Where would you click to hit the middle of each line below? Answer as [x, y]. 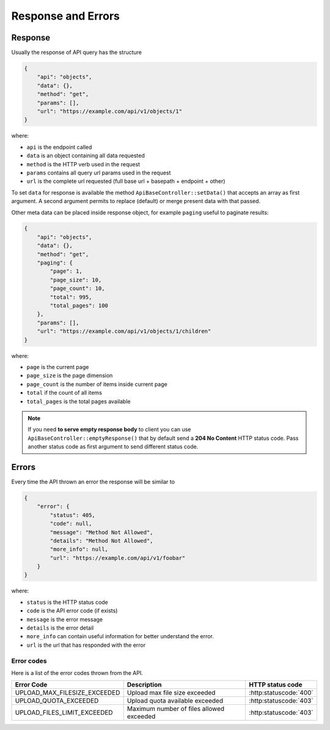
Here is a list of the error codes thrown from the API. [77, 672]
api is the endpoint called [59, 147]
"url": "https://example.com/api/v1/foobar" [118, 558]
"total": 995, [71, 297]
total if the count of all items [64, 393]
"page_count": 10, [77, 289]
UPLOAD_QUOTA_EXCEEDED [57, 701]
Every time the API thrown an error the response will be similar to [93, 482]
